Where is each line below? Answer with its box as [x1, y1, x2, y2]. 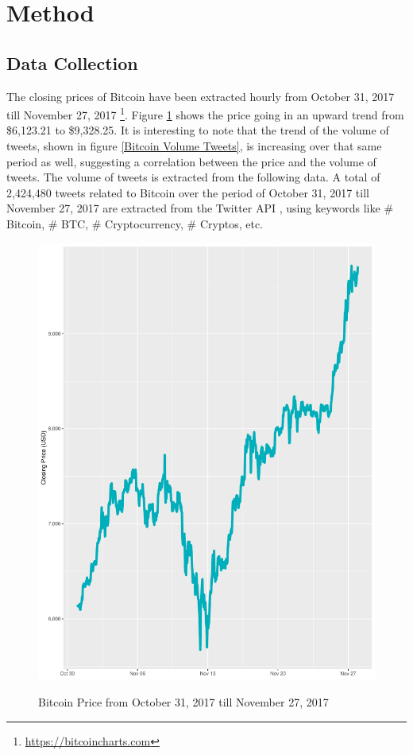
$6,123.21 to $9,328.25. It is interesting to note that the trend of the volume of [6, 122, 389, 138]
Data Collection [6, 50, 138, 75]
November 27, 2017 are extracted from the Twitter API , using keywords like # [6, 200, 394, 216]
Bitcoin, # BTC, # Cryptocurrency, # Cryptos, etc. [6, 215, 263, 232]
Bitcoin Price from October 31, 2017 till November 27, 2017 [38, 694, 329, 710]
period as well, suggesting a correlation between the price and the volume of [6, 153, 376, 169]
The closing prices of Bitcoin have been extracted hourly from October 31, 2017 [6, 88, 395, 104]
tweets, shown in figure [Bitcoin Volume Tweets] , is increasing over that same [6, 138, 382, 154]
